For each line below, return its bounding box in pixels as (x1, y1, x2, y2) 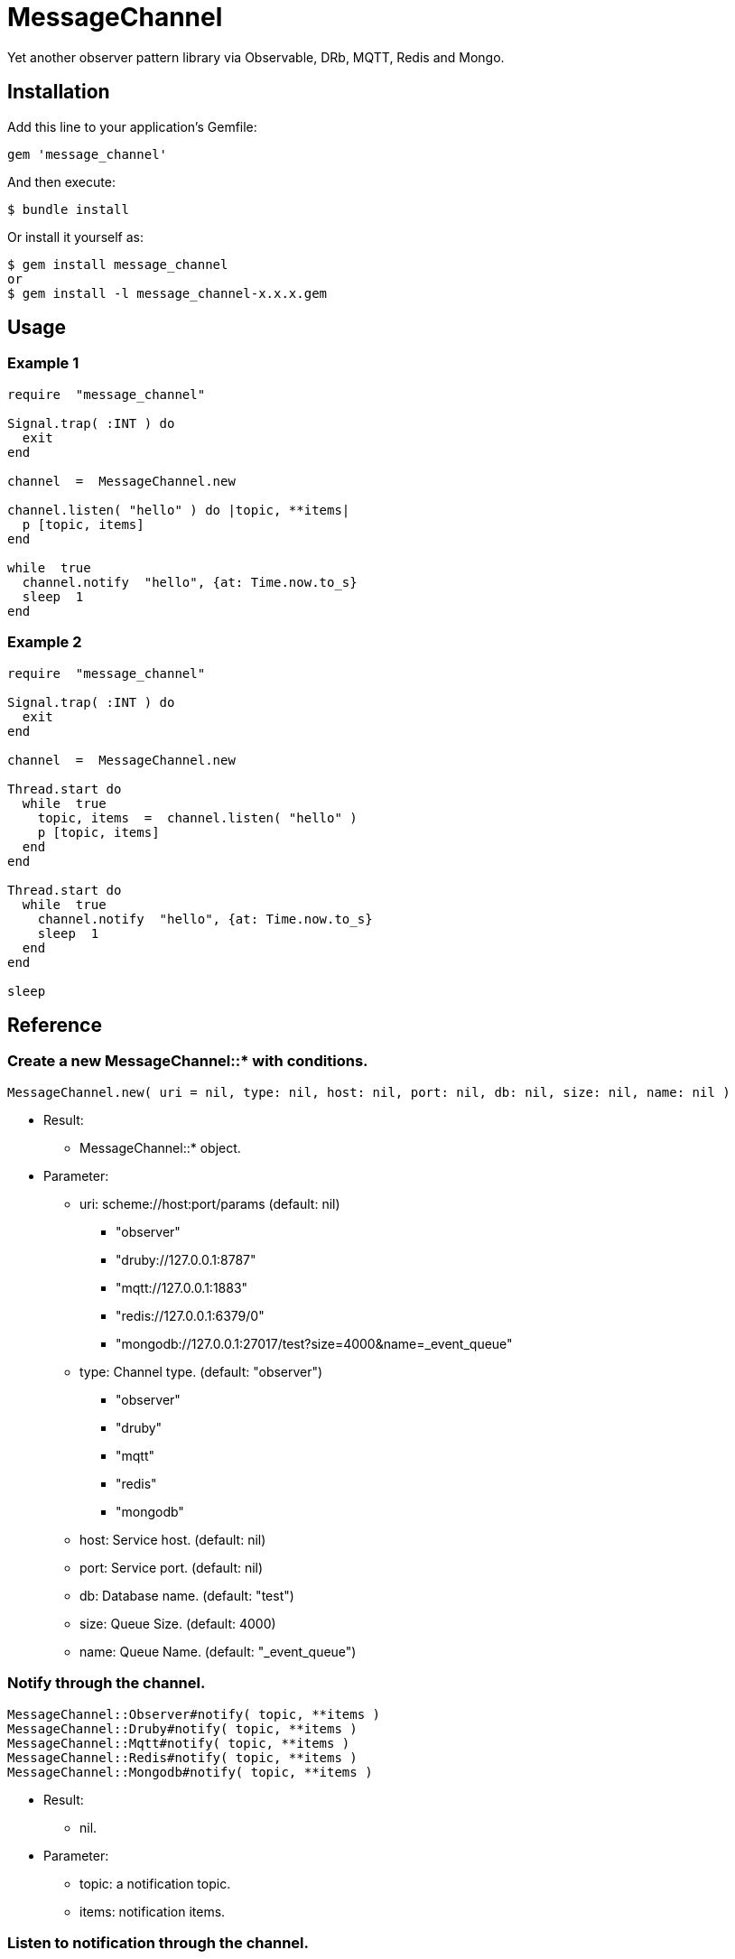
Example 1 (7, 354, 79, 373)
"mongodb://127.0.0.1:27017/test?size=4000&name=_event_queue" (116, 1335, 513, 1351)
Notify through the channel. (7, 1674, 206, 1693)
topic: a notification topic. (79, 1875, 231, 1891)
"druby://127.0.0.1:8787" (116, 1251, 256, 1267)
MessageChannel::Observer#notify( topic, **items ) (7, 1706, 381, 1722)
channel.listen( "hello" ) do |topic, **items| (7, 502, 350, 517)
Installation (7, 80, 110, 104)
